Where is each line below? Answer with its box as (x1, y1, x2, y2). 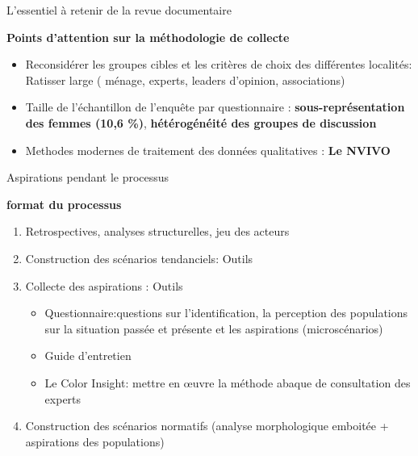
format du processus (6, 195, 122, 212)
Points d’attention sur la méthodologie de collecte (6, 28, 290, 45)
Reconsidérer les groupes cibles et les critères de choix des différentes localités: (25, 56, 412, 73)
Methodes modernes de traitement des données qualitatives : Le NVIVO (25, 141, 391, 158)
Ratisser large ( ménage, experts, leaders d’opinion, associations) (25, 71, 345, 88)
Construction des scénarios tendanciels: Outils (25, 249, 253, 266)
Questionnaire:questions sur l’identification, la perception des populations (44, 304, 408, 321)
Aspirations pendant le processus (6, 169, 169, 186)
